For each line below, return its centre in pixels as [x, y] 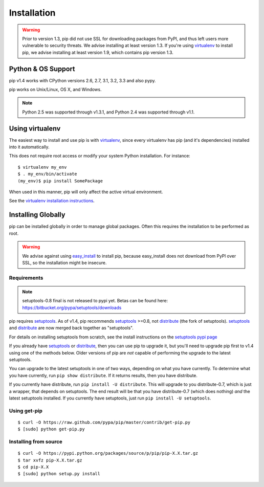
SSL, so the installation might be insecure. [65, 263]
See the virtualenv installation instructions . [52, 201]
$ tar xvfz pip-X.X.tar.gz [50, 460]
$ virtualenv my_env [42, 167]
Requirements [26, 278]
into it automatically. [29, 147]
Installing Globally [37, 215]
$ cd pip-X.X [33, 467]
